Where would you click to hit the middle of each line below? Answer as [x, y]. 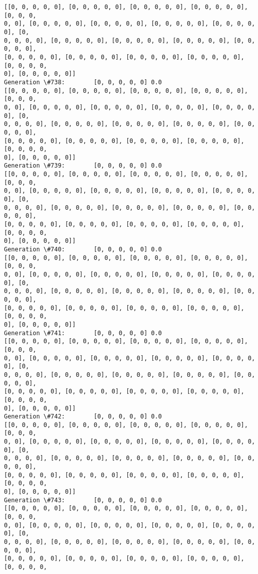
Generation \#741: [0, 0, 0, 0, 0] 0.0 [83, 333]
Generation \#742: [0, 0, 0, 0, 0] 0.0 [83, 417]
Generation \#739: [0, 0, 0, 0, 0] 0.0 [83, 166]
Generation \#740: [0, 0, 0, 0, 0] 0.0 [83, 250]
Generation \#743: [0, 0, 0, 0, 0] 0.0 [83, 500]
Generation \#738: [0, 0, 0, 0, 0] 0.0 [83, 82]
